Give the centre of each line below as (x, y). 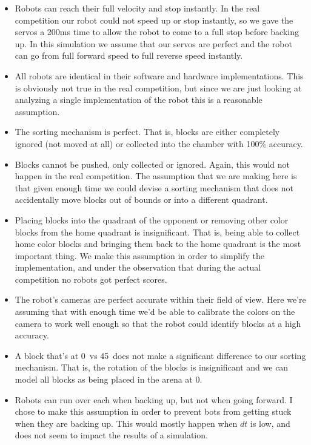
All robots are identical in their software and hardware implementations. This (159, 75)
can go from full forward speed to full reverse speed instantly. (129, 55)
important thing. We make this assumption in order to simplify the (139, 255)
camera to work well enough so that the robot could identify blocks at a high (158, 323)
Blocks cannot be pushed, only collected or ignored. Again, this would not (152, 164)
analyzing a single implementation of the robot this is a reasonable (139, 100)
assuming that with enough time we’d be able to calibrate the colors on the (155, 311)
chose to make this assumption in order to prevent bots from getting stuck (153, 411)
